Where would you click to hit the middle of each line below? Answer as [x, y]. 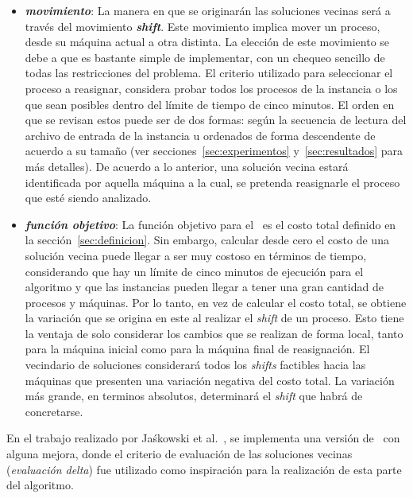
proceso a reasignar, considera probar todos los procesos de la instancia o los [211, 88]
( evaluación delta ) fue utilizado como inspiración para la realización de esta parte [204, 469]
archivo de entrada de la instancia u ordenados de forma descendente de [200, 135]
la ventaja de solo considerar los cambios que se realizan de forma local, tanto [214, 333]
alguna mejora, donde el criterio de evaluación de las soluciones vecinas [179, 454]
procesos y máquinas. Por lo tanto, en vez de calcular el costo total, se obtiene [216, 302]
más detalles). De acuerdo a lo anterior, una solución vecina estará [187, 166]
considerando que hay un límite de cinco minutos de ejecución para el [194, 271]
